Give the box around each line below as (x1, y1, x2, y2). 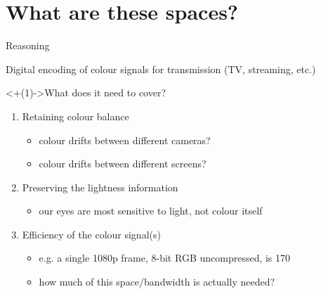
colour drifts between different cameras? (39, 132, 211, 147)
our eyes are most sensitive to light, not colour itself (39, 203, 263, 218)
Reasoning (6, 38, 50, 53)
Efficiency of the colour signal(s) (22, 226, 161, 241)
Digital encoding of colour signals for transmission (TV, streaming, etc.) (6, 61, 316, 76)
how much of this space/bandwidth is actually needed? (39, 274, 275, 289)
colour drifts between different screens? (39, 156, 207, 171)
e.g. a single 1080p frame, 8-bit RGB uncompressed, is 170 (39, 250, 291, 265)
